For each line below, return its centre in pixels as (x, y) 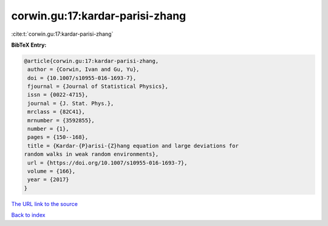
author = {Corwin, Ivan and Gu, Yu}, (84, 69)
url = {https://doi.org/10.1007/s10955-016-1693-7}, (108, 163)
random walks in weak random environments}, (91, 154)
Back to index (28, 215)
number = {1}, (48, 129)
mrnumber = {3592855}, (61, 120)
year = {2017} (48, 180)
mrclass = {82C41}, (56, 112)
